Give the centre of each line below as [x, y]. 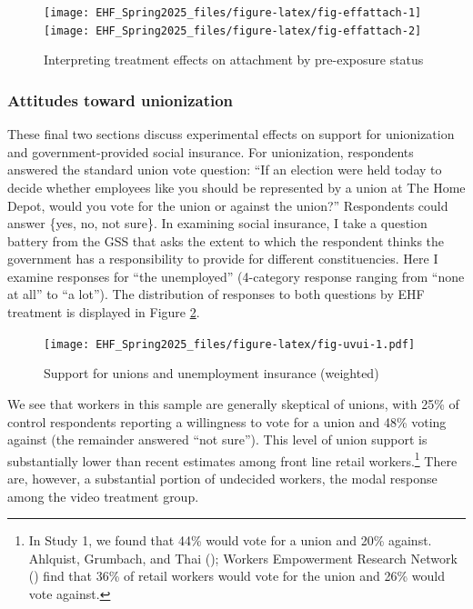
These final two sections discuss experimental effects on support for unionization [231, 134]
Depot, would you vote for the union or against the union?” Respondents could [228, 205]
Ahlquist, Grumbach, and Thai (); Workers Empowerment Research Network [243, 558]
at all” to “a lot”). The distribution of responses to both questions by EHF [216, 294]
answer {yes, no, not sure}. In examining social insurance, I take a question [217, 223]
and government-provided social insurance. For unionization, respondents [211, 151]
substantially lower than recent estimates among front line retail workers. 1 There [232, 459]
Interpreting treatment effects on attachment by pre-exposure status [234, 60]
